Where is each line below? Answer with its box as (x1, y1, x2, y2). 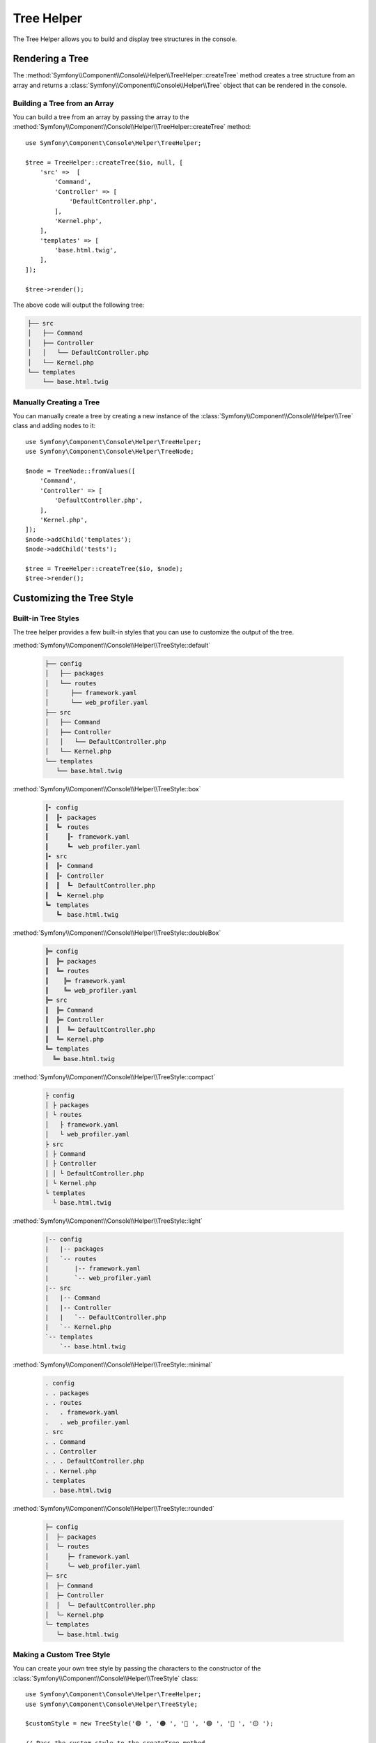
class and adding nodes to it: (13, 422, 96, 430)
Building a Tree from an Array (13, 98, 114, 108)
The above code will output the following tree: (13, 300, 145, 310)
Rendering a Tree (13, 53, 89, 65)
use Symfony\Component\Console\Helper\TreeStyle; (25, 1700, 198, 1708)
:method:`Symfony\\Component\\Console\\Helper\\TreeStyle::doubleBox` (13, 929, 221, 937)
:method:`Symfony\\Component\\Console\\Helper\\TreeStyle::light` (13, 1217, 203, 1225)
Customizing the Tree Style (13, 593, 134, 604)
